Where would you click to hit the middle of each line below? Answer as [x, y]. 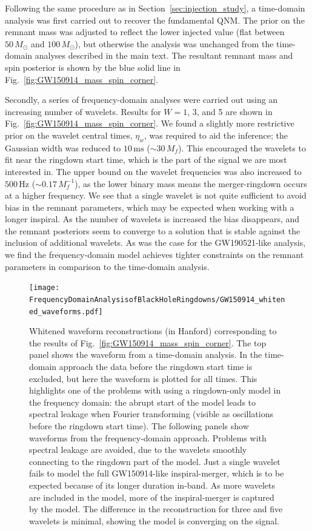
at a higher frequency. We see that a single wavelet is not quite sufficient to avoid [156, 195]
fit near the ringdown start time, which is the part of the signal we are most [146, 160]
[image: [45, 288]
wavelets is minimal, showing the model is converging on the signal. [154, 520]
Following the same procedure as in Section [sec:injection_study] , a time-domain [155, 8]
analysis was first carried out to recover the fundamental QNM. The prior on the [155, 20]
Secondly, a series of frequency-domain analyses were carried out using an [141, 100]
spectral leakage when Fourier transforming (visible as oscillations [151, 414]
